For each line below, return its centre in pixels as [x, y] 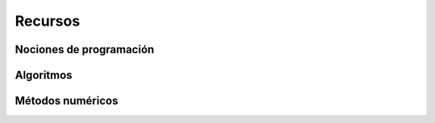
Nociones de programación [85, 49]
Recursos [48, 21]
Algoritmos [43, 75]
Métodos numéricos [66, 101]
